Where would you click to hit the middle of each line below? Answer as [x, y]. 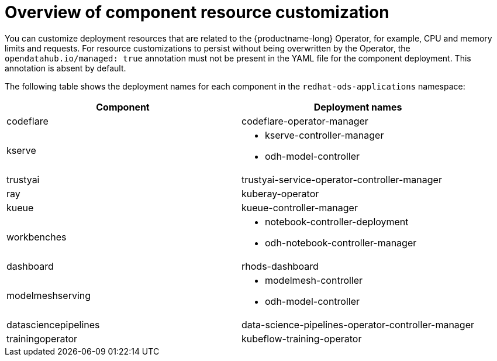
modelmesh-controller [314, 280]
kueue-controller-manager [300, 207]
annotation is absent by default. [65, 68]
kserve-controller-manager [325, 135]
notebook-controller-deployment [337, 221]
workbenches [37, 237]
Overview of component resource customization [197, 12]
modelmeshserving [49, 295]
